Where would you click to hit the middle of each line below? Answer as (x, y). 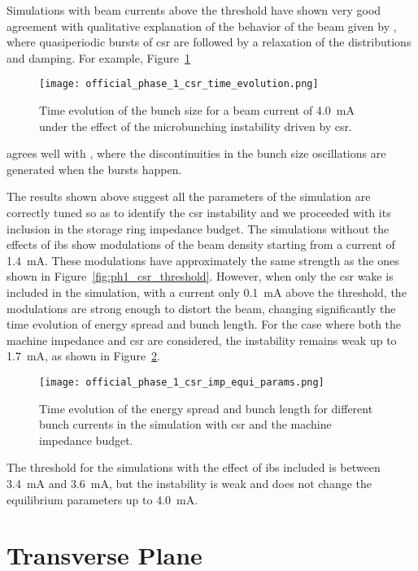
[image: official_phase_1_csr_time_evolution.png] (179, 84)
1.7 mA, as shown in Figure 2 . (84, 356)
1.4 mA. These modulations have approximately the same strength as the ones (203, 260)
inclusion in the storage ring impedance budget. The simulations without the (198, 228)
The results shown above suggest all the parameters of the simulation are (189, 196)
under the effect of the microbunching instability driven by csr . (196, 126)
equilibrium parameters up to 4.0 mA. (102, 499)
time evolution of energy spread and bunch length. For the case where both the (204, 324)
